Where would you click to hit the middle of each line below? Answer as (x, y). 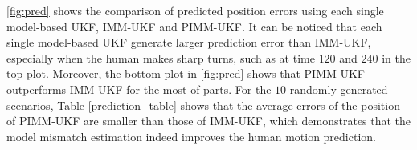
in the (396, 57)
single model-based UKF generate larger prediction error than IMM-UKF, (189, 42)
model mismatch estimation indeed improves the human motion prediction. (191, 136)
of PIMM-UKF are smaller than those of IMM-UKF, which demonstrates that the (209, 121)
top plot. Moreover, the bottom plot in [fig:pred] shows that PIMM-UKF (186, 73)
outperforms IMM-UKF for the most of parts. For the (139, 89)
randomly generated (339, 89)
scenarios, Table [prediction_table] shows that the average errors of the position (203, 105)
